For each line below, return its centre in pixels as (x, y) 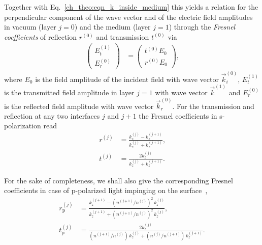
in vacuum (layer (30, 27)
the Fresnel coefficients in (178, 115)
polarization (23, 126)
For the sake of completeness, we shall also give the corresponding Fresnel (119, 180)
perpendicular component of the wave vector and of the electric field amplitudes (128, 17)
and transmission (123, 36)
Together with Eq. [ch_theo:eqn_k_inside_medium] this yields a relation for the (131, 7)
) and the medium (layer (112, 27)
